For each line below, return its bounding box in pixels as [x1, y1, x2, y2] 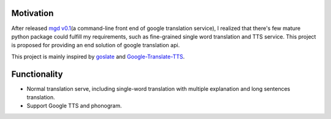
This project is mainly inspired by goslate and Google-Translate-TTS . [11, 53, 185, 60]
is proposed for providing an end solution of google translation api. [11, 42, 180, 49]
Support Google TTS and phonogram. [26, 102, 122, 110]
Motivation [11, 8, 54, 18]
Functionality [11, 69, 63, 79]
